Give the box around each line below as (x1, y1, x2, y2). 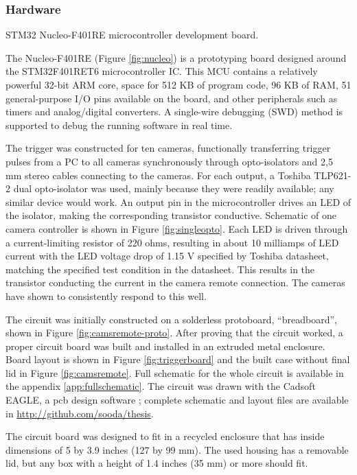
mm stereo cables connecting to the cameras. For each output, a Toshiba (5, 167, 311, 182)
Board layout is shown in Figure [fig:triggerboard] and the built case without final (5, 352, 350, 367)
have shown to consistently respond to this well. (5, 288, 207, 303)
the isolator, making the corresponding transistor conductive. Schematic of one (5, 208, 336, 222)
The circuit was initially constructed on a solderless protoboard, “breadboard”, (5, 312, 337, 326)
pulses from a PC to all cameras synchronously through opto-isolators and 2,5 (5, 154, 333, 168)
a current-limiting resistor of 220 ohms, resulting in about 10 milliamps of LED (5, 235, 339, 249)
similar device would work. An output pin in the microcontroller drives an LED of (5, 194, 352, 209)
